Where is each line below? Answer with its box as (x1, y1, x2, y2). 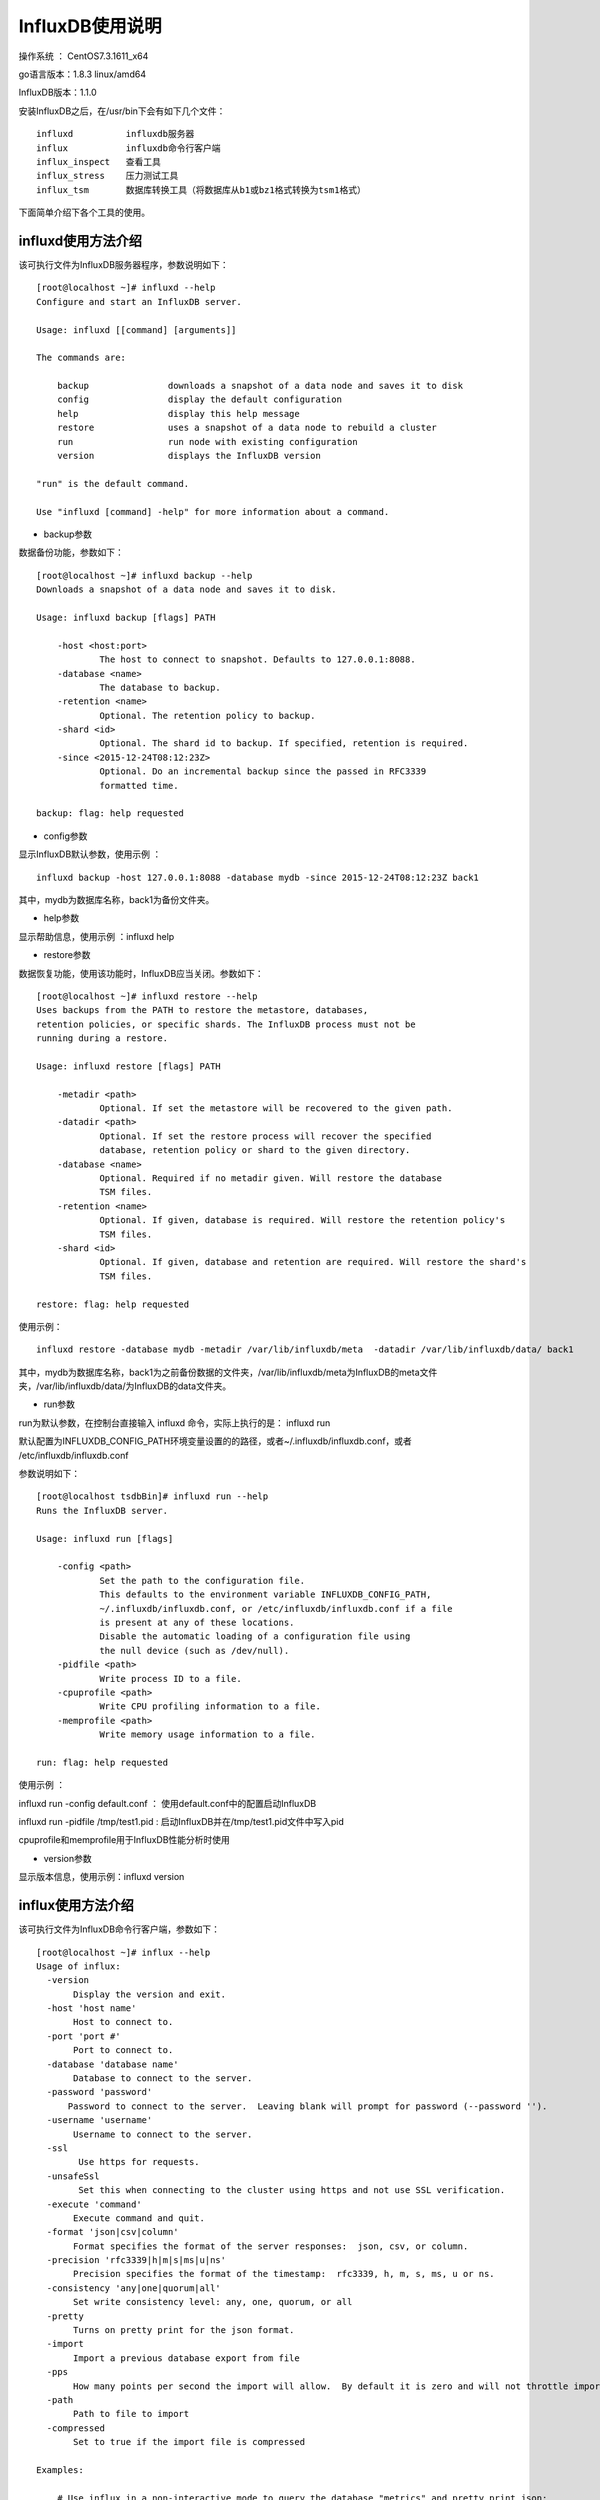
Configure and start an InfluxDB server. (36, 296, 242, 307)
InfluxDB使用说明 (18, 15, 162, 37)
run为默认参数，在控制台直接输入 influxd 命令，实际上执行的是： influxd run (18, 1416, 331, 1429)
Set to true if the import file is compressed (73, 2436, 305, 2448)
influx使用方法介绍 (18, 1897, 135, 1914)
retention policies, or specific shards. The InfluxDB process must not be (36, 1018, 416, 1030)
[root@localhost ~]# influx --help (36, 1946, 211, 1958)
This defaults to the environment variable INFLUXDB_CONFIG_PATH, (99, 1589, 432, 1600)
